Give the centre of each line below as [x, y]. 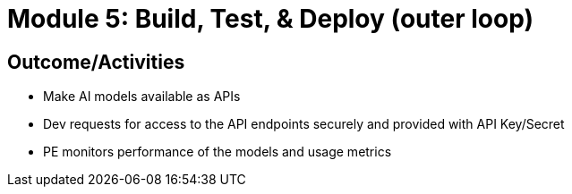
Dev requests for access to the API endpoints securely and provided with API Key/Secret [304, 124]
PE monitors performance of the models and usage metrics [218, 152]
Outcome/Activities [96, 62]
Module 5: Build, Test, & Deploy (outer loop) [270, 19]
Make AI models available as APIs [142, 97]
